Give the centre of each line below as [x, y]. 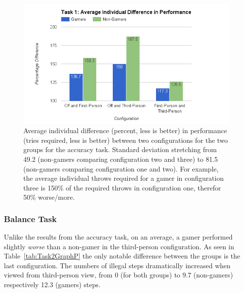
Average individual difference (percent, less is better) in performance [125, 130]
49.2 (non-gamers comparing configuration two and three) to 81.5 [121, 159]
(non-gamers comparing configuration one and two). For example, [121, 168]
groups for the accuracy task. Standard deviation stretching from [120, 149]
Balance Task [30, 218]
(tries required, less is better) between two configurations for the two [126, 140]
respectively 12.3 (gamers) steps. [52, 284]
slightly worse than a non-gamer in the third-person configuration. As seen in [119, 246]
